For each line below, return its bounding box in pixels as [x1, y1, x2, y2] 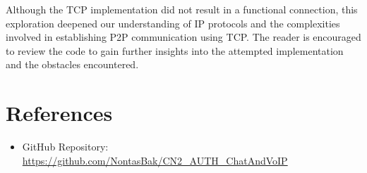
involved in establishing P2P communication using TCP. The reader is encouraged [6, 30, 361, 44]
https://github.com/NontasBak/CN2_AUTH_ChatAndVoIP [22, 153, 288, 167]
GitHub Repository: [22, 139, 109, 154]
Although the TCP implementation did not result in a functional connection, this [6, 2, 358, 16]
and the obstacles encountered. [6, 57, 139, 72]
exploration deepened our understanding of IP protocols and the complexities [6, 15, 340, 30]
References [6, 98, 113, 127]
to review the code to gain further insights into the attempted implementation [6, 43, 344, 58]
